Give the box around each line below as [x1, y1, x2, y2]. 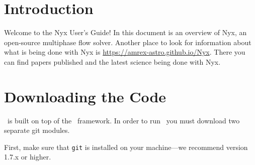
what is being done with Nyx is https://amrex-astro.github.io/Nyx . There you [4, 47, 245, 57]
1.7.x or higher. [4, 151, 51, 162]
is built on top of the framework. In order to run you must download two [7, 115, 240, 125]
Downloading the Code [4, 86, 166, 106]
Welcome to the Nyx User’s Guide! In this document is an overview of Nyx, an [4, 27, 247, 38]
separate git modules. [4, 125, 70, 135]
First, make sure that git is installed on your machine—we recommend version [4, 141, 248, 152]
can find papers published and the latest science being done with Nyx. [4, 56, 221, 67]
